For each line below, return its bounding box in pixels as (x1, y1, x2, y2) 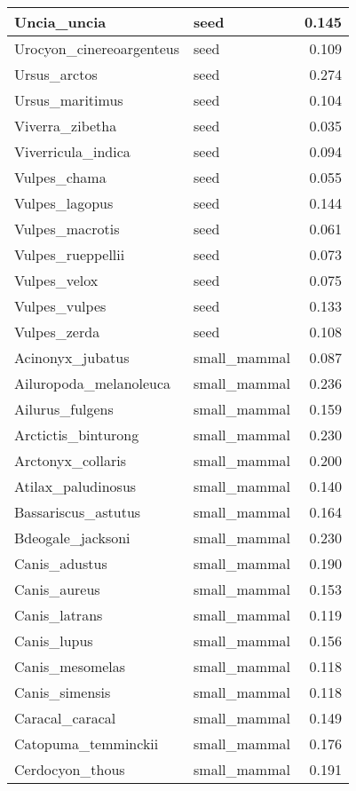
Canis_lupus (14, 630, 93, 651)
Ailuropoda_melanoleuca (14, 373, 171, 393)
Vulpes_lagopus (14, 193, 114, 213)
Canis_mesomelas (14, 656, 126, 676)
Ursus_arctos (14, 64, 98, 84)
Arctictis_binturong (14, 424, 139, 445)
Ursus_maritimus (14, 90, 123, 110)
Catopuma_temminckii (14, 733, 159, 754)
